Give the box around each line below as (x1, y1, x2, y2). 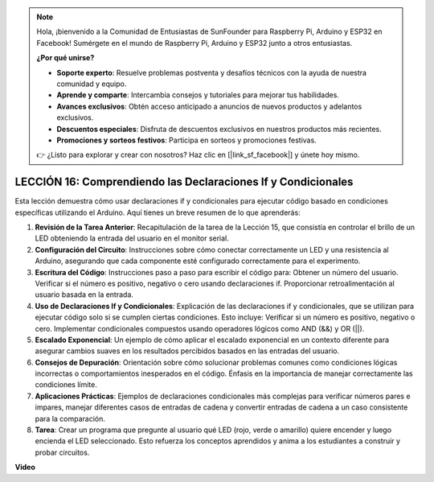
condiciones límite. (35, 380, 98, 389)
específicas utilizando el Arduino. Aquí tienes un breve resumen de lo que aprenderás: (14, 208, 301, 217)
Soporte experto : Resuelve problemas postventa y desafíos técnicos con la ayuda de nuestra (56, 68, 367, 77)
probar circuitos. (35, 447, 90, 457)
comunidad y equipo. (56, 79, 127, 89)
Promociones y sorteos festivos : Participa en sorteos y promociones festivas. (56, 135, 317, 145)
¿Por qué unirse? (36, 53, 95, 63)
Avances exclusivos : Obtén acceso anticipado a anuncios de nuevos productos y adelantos (56, 101, 362, 111)
